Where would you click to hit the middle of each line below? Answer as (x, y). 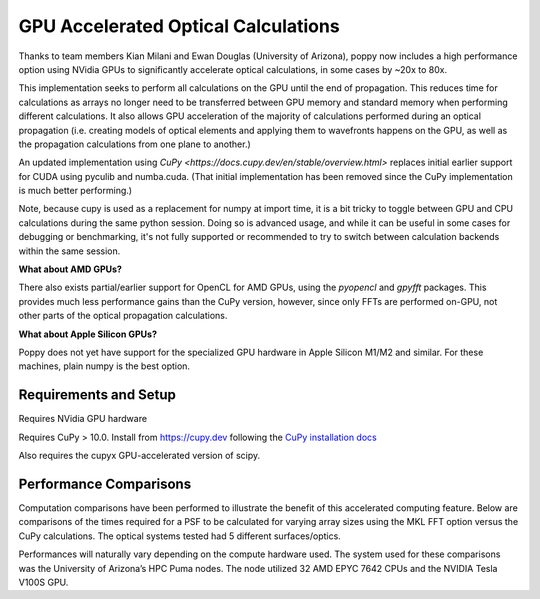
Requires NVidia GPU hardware (83, 419)
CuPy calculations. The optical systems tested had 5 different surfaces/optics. (180, 536)
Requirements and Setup (97, 395)
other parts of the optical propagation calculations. (123, 316)
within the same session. (69, 251)
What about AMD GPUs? (70, 269)
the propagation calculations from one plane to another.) (135, 144)
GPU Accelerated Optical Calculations (179, 26)
